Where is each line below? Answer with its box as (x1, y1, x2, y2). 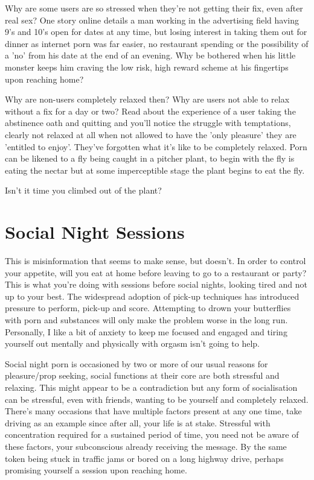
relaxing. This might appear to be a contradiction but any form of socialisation (5, 381, 298, 393)
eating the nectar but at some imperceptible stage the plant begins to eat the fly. (5, 163, 305, 176)
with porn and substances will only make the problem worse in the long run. (5, 314, 288, 326)
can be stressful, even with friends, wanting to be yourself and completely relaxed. (5, 393, 309, 405)
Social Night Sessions (5, 219, 185, 244)
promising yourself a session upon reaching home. (5, 464, 187, 476)
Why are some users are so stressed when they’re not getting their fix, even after (5, 2, 303, 14)
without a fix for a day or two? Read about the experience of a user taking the (5, 104, 296, 117)
